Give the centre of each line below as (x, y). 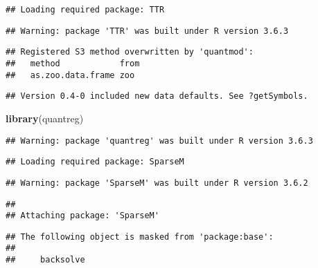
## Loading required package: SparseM (95, 162)
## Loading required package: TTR (85, 10)
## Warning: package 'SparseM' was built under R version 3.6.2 (157, 183)
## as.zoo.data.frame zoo (70, 75)
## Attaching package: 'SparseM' (82, 216)
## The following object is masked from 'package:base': (140, 237)
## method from (73, 63)
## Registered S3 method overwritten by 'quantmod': (130, 52)
